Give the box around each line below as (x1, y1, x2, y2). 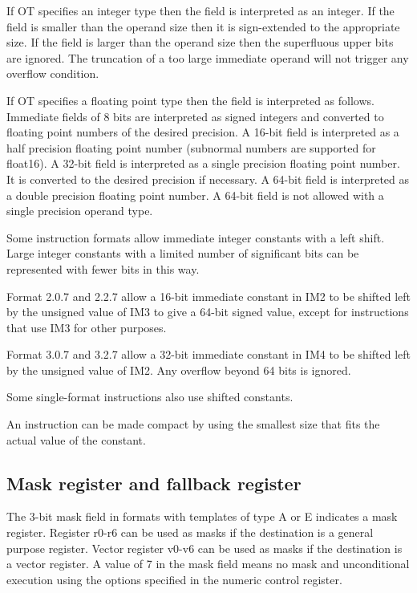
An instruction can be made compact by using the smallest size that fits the (6, 416, 380, 433)
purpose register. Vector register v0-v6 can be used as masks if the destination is (6, 539, 403, 556)
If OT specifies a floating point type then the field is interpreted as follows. (6, 91, 374, 108)
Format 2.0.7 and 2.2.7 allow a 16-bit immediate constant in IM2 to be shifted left (6, 287, 411, 304)
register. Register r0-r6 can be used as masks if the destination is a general (6, 524, 374, 541)
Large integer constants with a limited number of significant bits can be (6, 245, 359, 262)
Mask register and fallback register (6, 470, 302, 495)
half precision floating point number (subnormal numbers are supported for (6, 139, 376, 156)
